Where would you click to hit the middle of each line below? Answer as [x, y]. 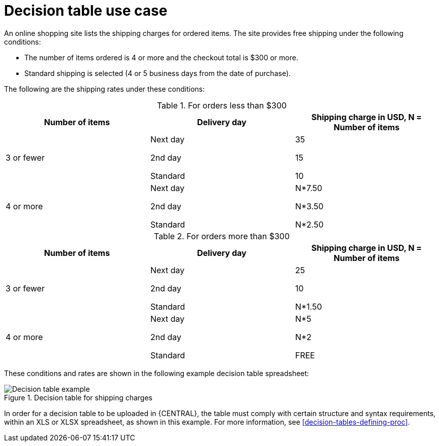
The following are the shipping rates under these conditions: [105, 89]
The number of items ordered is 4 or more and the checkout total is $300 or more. [161, 57]
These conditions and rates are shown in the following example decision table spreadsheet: [157, 373]
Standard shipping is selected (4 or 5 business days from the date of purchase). [158, 73]
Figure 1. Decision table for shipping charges [78, 397]
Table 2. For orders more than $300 [222, 236]
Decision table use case [86, 11]
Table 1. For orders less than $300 [222, 105]
